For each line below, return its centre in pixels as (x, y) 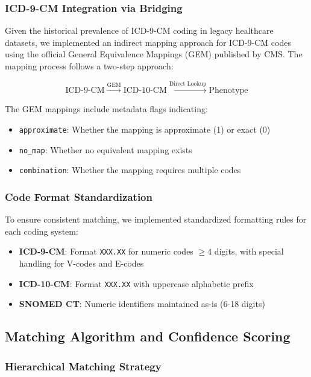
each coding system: (42, 231)
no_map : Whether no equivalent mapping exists (105, 149)
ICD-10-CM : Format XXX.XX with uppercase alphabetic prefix (136, 283)
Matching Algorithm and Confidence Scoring (148, 336)
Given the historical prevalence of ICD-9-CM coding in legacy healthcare (139, 30)
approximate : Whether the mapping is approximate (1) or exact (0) (145, 129)
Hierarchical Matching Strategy (83, 366)
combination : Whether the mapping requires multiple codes (130, 170)
